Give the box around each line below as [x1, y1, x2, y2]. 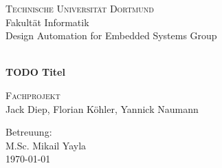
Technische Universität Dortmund [5, 1, 154, 15]
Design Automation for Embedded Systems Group [5, 28, 217, 43]
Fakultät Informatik [5, 14, 89, 29]
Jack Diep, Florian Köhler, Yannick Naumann [5, 101, 199, 116]
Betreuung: [5, 125, 52, 139]
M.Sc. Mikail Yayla [5, 138, 87, 152]
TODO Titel [5, 65, 65, 79]
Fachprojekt [5, 87, 60, 102]
